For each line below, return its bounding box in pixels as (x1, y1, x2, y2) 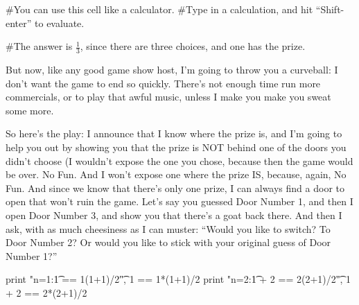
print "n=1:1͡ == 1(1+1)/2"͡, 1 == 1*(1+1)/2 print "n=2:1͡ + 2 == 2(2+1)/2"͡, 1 (6, 272, 351, 286)
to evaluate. (35, 15, 85, 30)
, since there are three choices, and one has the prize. (80, 39, 306, 53)
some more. (6, 103, 54, 117)
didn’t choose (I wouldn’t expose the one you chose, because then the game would (6, 153, 353, 168)
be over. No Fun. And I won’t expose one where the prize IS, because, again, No (6, 167, 347, 182)
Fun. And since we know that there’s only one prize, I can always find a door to (6, 180, 344, 195)
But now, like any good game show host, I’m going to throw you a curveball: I (6, 62, 338, 77)
